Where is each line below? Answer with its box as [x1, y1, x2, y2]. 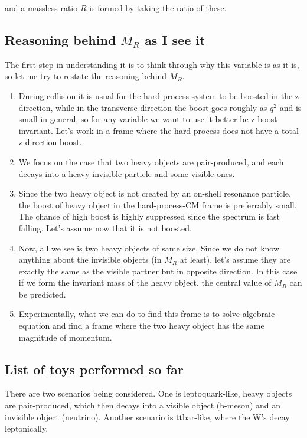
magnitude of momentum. [18, 331, 112, 343]
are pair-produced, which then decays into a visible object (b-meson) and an [5, 399, 281, 411]
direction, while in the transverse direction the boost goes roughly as [18, 101, 267, 113]
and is [279, 101, 302, 113]
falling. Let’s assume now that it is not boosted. [18, 221, 192, 234]
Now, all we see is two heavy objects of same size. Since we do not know [18, 241, 280, 254]
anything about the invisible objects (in [18, 253, 162, 266]
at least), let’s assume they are [179, 253, 290, 266]
